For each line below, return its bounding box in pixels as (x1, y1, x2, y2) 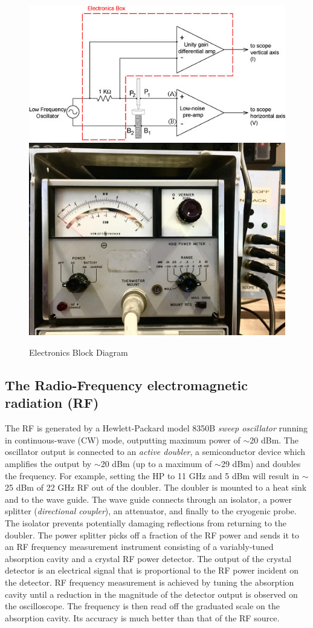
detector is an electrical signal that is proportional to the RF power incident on (5, 564, 299, 577)
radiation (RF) (5, 393, 99, 412)
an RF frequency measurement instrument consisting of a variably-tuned (5, 540, 274, 553)
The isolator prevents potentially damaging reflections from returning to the (5, 516, 286, 529)
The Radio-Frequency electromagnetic (5, 375, 248, 394)
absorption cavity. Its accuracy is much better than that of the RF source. (5, 611, 280, 624)
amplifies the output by (5, 457, 92, 469)
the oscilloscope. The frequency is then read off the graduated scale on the (5, 600, 280, 612)
